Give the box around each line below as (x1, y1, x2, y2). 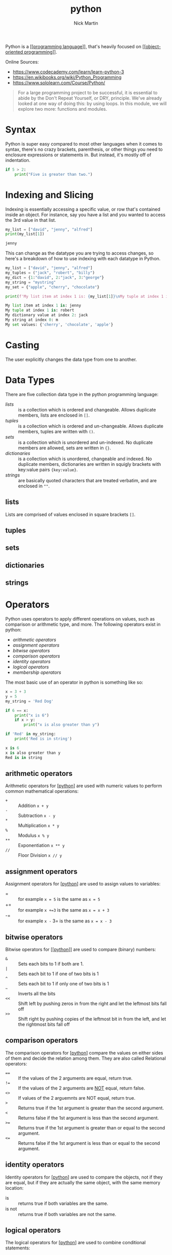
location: (5, 1185, 24, 1191)
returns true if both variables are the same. (18, 1200, 109, 1206)
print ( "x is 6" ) (14, 713, 50, 718)
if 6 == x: (5, 708, 29, 713)
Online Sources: (5, 58, 39, 65)
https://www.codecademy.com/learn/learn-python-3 (12, 69, 124, 75)
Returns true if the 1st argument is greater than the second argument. (18, 1105, 164, 1111)
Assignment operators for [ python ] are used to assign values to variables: (5, 881, 161, 887)
